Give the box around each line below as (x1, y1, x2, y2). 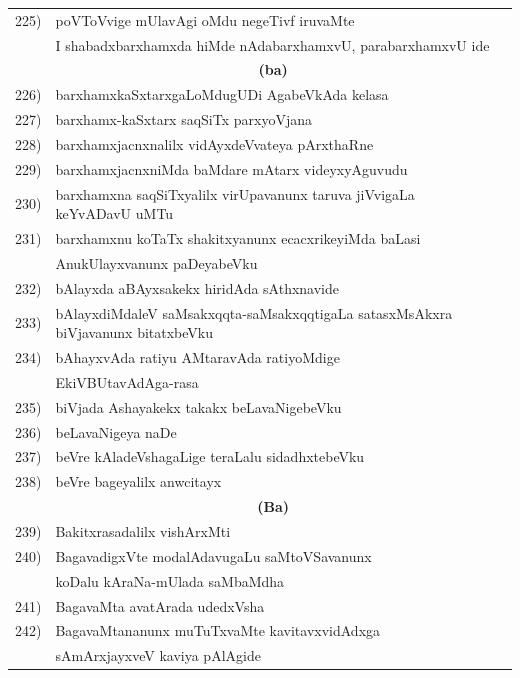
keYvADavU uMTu (55, 203, 174, 224)
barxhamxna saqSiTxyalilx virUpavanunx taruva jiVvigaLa (55, 183, 415, 204)
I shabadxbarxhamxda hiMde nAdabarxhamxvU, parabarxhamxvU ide (55, 34, 490, 55)
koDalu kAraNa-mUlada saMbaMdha (55, 570, 285, 591)
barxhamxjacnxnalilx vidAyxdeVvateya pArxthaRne (55, 133, 374, 154)
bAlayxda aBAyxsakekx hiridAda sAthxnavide (55, 277, 339, 298)
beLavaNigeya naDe (55, 421, 177, 442)
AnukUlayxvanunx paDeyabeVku (55, 252, 258, 273)
